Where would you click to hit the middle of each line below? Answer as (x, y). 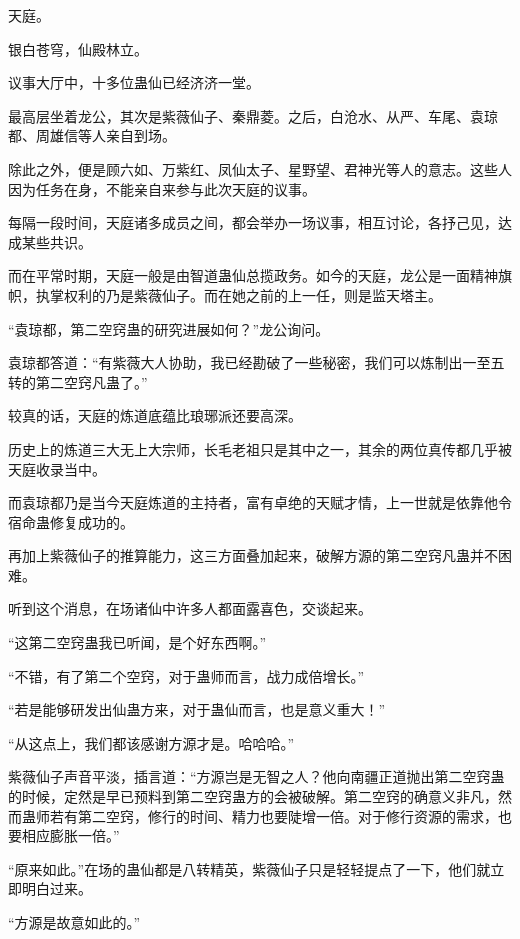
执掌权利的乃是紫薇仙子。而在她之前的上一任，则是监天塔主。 (238, 294)
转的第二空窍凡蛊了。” (78, 381)
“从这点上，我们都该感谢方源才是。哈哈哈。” (151, 742)
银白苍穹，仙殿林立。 (78, 48)
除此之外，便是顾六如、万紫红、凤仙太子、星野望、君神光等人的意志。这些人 (260, 168)
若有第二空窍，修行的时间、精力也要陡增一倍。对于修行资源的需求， (273, 815)
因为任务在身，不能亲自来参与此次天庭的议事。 (162, 188)
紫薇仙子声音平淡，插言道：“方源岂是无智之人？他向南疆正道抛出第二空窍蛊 (256, 776)
